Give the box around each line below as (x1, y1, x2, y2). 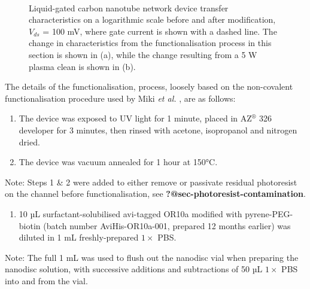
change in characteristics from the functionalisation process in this (29, 36, 272, 49)
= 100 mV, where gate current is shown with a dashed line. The (42, 25, 277, 37)
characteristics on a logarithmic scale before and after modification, (29, 13, 276, 26)
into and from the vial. (5, 274, 88, 287)
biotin (19, 219, 41, 232)
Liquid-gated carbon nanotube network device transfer (29, 1, 229, 14)
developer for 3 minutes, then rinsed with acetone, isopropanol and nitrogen (19, 123, 297, 136)
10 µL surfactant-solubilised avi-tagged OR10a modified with (19, 207, 242, 220)
